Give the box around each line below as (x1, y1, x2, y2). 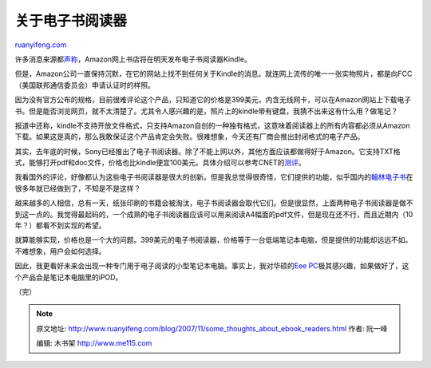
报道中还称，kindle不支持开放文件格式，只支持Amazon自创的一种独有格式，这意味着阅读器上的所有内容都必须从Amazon (14, 121, 410, 130)
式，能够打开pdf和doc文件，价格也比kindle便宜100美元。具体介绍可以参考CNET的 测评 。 (14, 158, 306, 168)
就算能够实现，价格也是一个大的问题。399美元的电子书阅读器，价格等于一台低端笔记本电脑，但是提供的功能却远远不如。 (14, 235, 413, 245)
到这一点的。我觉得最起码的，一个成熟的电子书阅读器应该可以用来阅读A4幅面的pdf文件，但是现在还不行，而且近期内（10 (14, 209, 413, 219)
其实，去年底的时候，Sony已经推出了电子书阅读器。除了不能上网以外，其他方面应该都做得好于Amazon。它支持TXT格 (14, 146, 401, 156)
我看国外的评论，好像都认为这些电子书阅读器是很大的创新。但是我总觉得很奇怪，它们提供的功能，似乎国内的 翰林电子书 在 (14, 172, 413, 182)
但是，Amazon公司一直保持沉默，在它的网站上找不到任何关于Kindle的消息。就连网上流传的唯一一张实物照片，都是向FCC (14, 69, 413, 79)
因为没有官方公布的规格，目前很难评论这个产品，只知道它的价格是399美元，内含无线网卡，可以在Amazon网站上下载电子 (14, 95, 411, 105)
